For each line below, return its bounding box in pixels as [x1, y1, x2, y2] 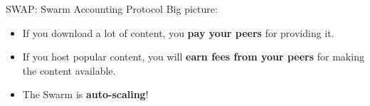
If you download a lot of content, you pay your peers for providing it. [22, 25, 334, 40]
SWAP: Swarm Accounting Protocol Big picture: [6, 1, 218, 16]
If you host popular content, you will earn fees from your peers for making [22, 49, 364, 64]
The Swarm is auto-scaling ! [22, 87, 149, 102]
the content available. [22, 63, 116, 78]
